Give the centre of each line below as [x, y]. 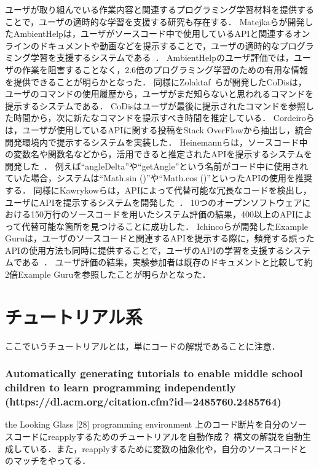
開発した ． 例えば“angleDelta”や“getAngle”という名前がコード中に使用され [157, 166]
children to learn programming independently [120, 387]
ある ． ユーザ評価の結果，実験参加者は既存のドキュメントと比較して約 [167, 262]
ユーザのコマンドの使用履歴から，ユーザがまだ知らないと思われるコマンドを [159, 94]
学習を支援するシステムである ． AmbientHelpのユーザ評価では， [162, 57]
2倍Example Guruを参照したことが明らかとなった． [108, 274]
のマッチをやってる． [48, 460]
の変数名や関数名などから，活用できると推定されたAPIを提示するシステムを [159, 154]
